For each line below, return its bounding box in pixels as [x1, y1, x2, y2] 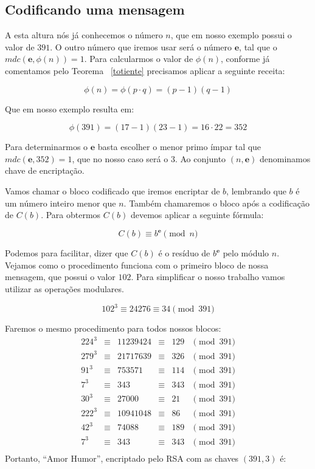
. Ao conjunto [175, 152, 226, 165]
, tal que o [239, 40, 277, 53]
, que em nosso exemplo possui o [170, 29, 292, 41]
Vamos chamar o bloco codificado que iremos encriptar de [5, 184, 220, 197]
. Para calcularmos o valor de [84, 52, 193, 65]
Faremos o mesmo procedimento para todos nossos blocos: [5, 322, 221, 335]
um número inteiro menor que [5, 196, 116, 209]
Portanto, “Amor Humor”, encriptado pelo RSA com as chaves [5, 451, 239, 464]
